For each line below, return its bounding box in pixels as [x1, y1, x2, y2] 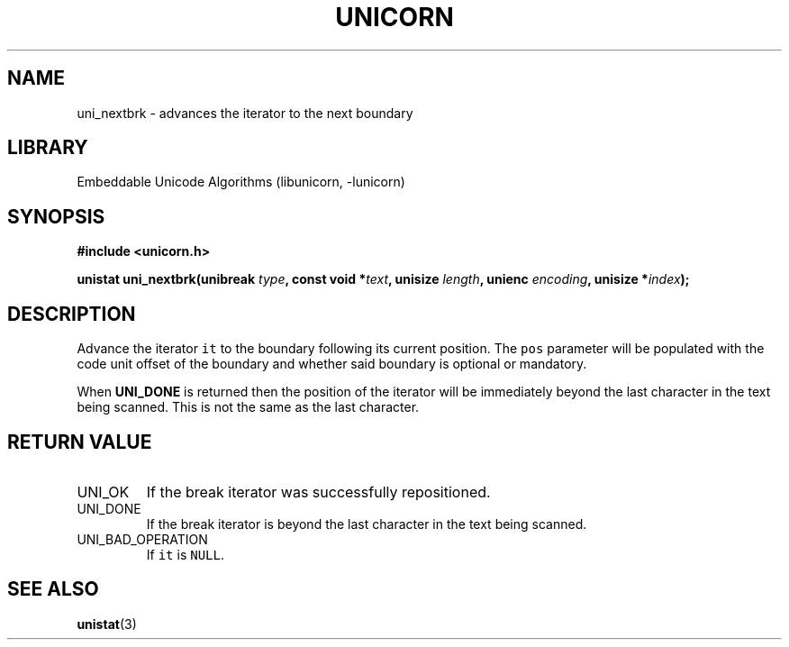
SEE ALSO [7, 578, 99, 601]
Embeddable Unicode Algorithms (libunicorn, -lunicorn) [77, 174, 405, 190]
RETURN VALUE [7, 430, 152, 453]
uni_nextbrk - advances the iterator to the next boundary [77, 105, 413, 121]
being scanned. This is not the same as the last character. [77, 399, 420, 415]
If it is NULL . [146, 546, 224, 562]
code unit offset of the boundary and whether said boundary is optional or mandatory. [77, 356, 587, 372]
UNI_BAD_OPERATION [77, 531, 208, 547]
